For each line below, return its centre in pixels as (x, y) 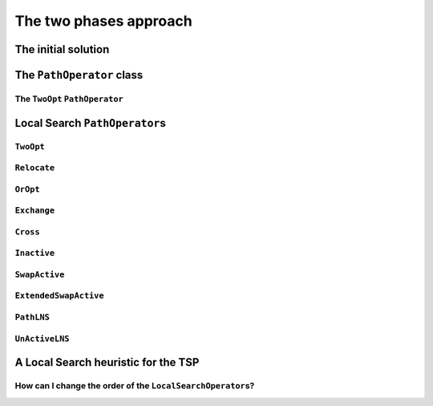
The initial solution (62, 49)
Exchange (35, 211)
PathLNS (32, 317)
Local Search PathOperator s (90, 123)
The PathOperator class (79, 75)
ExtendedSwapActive (59, 296)
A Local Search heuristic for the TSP (107, 362)
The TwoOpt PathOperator (69, 99)
